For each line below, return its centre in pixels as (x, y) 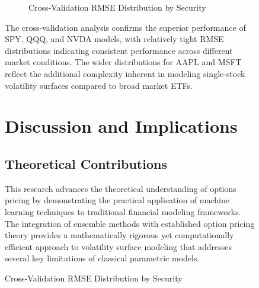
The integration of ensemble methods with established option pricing (130, 223)
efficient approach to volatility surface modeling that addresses (119, 246)
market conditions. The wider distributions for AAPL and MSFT (123, 62)
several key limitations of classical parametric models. (102, 258)
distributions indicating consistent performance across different (119, 50)
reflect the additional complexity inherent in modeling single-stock (125, 73)
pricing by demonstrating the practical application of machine (117, 200)
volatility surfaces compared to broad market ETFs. (99, 85)
